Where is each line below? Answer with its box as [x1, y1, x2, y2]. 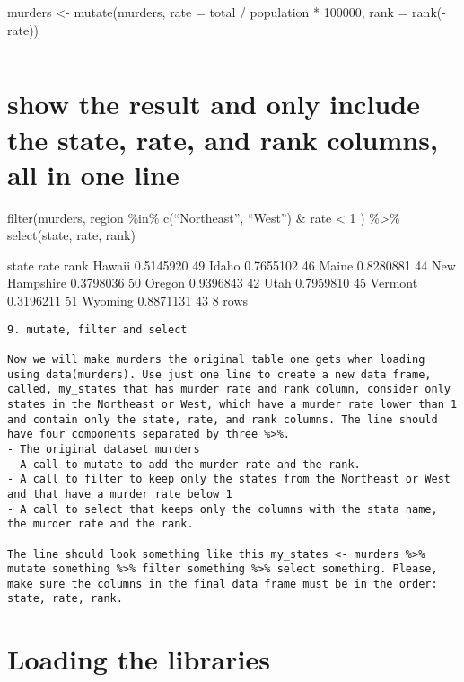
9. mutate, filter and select [7, 323, 188, 336]
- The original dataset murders [7, 442, 200, 456]
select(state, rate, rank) [7, 226, 136, 244]
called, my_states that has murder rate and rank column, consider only [7, 383, 451, 396]
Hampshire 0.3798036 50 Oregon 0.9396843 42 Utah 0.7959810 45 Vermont [7, 273, 418, 292]
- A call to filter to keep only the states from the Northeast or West [7, 473, 451, 486]
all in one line [7, 155, 179, 192]
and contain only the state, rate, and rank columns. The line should [7, 412, 438, 426]
